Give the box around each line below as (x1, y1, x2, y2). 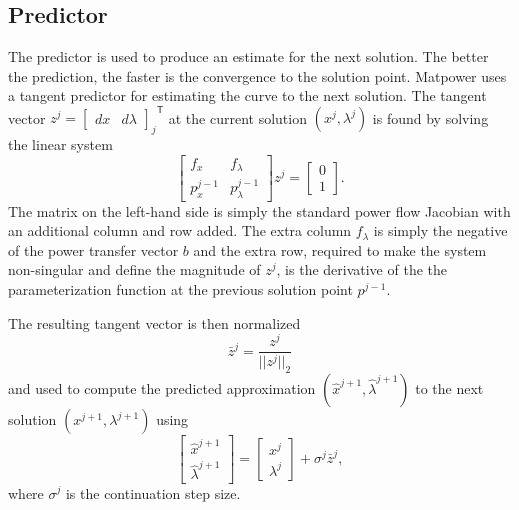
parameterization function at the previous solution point (8, 279, 353, 299)
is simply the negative (373, 220, 508, 241)
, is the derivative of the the (276, 259, 447, 280)
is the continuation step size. (65, 482, 241, 503)
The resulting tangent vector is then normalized (8, 312, 301, 333)
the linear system (8, 134, 113, 155)
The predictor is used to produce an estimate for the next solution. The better (8, 46, 489, 67)
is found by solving (372, 107, 489, 128)
